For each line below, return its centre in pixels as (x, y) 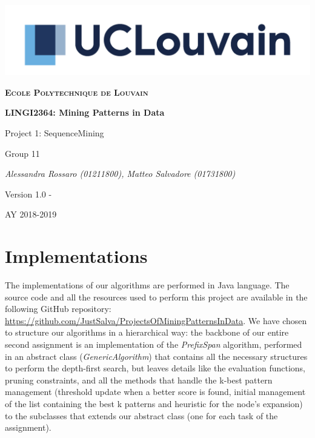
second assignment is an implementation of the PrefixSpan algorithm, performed (154, 344)
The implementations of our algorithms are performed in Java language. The (147, 285)
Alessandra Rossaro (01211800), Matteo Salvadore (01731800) (120, 174)
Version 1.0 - (28, 194)
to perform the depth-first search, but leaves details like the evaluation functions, (155, 368)
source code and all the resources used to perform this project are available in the (156, 297)
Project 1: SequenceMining (55, 132)
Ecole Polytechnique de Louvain (77, 92)
